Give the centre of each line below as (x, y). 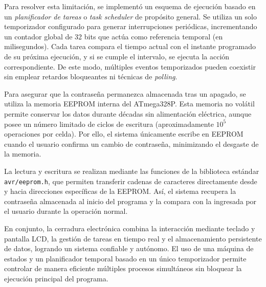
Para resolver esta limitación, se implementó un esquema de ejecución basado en (130, 6)
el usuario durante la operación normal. (66, 211)
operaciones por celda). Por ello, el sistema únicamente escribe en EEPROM (124, 134)
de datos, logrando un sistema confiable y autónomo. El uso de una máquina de (129, 248)
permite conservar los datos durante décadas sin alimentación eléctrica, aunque (128, 113)
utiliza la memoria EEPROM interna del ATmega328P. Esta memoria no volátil (129, 104)
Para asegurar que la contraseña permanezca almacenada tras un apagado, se (125, 93)
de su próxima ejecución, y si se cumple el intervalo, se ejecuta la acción (117, 56)
